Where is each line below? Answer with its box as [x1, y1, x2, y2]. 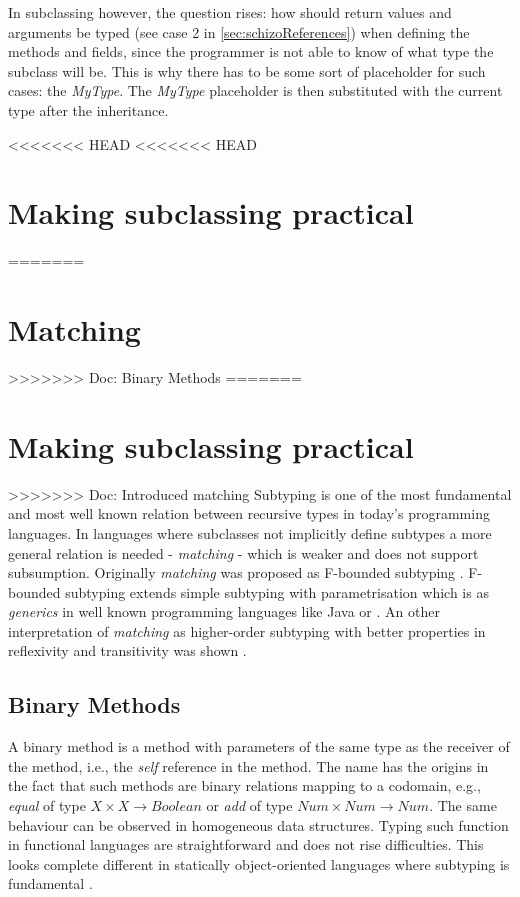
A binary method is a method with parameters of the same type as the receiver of [8, 736, 510, 757]
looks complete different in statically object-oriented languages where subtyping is [8, 853, 510, 874]
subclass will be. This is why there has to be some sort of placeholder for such [8, 60, 486, 81]
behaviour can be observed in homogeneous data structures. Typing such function [8, 814, 509, 835]
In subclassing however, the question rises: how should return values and [8, 2, 452, 22]
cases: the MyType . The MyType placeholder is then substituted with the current [8, 80, 503, 101]
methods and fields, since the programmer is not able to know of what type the [8, 41, 494, 62]
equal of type [8, 795, 86, 816]
